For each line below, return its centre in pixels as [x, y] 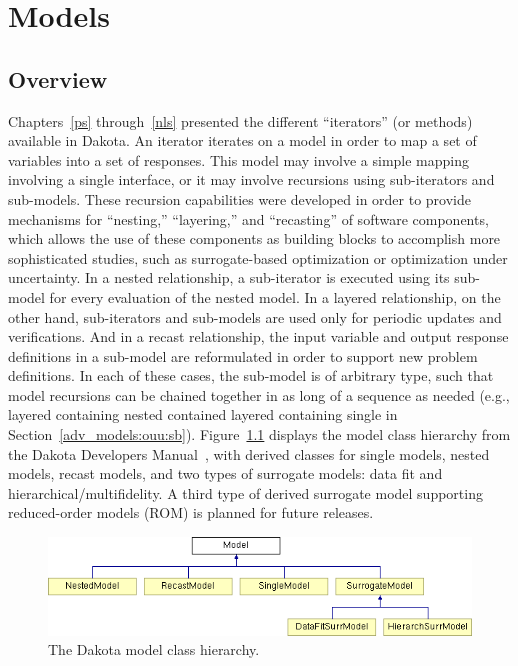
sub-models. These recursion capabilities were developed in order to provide [239, 198]
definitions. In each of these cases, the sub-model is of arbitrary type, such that [251, 375]
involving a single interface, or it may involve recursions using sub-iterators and [251, 179]
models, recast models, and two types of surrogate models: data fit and [225, 473]
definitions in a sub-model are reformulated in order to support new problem [243, 355]
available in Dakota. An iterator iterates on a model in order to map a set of [242, 140]
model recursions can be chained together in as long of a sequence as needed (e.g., [259, 394]
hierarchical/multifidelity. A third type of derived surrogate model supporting [245, 492]
